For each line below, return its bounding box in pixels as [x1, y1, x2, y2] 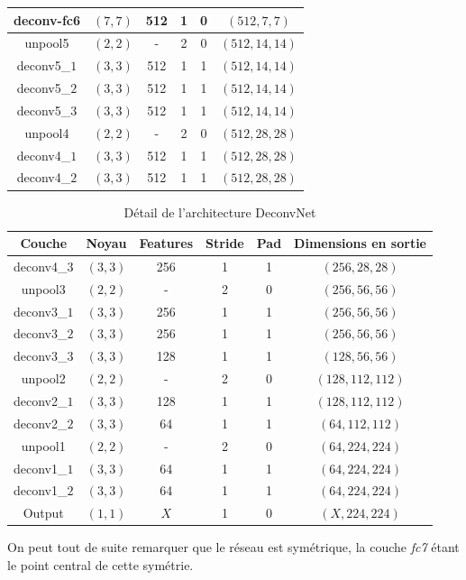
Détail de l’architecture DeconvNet [123, 202, 316, 221]
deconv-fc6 [14, 10, 81, 29]
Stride [206, 234, 244, 253]
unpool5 [24, 33, 69, 52]
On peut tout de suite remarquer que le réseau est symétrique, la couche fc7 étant [7, 538, 460, 557]
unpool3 [21, 279, 66, 298]
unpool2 [21, 369, 66, 388]
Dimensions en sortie [294, 234, 426, 253]
